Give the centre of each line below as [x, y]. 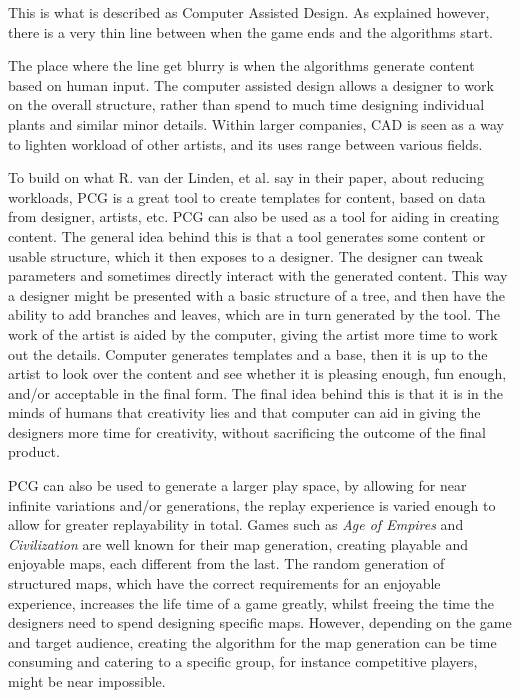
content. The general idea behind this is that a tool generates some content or [247, 235]
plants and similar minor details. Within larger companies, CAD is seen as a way [256, 123]
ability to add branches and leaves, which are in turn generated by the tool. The [254, 314]
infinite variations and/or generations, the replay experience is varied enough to [252, 504]
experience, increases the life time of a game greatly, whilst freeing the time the [251, 602]
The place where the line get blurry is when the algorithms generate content [241, 65]
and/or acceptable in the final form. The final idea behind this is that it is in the [256, 392]
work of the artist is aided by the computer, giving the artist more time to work [253, 333]
